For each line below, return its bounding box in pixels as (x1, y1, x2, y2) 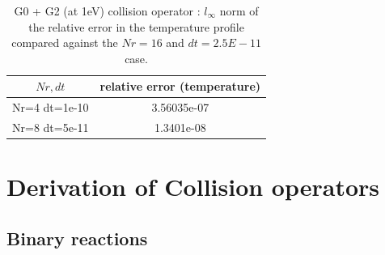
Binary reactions (6, 225, 148, 250)
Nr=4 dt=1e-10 (12, 99, 89, 116)
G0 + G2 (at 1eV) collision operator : (14, 2, 201, 19)
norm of (219, 2, 259, 19)
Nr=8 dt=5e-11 (12, 119, 89, 136)
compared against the (11, 34, 118, 51)
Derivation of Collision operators (6, 170, 380, 203)
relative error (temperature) (99, 78, 261, 95)
